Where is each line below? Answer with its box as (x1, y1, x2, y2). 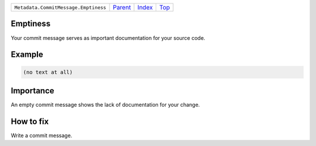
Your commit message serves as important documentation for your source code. (11, 34, 205, 41)
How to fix (11, 116, 49, 126)
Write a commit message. (11, 132, 73, 139)
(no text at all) (23, 69, 73, 76)
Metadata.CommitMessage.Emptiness (14, 4, 107, 11)
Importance (11, 86, 55, 96)
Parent (112, 4, 131, 11)
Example (11, 50, 43, 60)
